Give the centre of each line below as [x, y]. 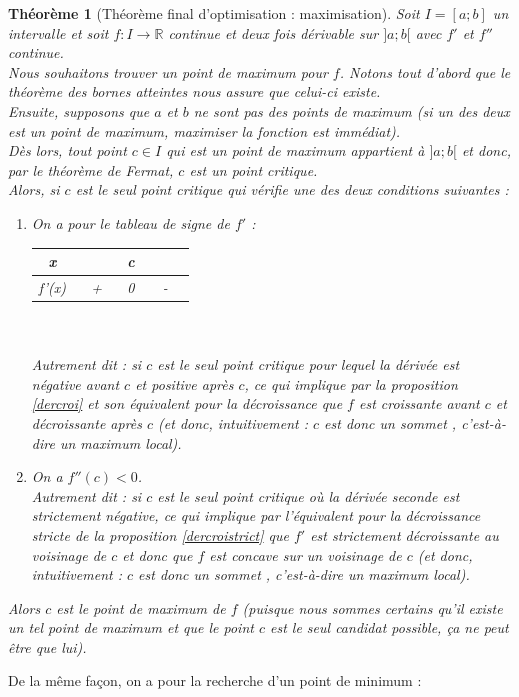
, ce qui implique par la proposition [351, 383]
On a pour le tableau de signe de [130, 222]
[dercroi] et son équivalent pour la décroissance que [187, 403]
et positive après [184, 383]
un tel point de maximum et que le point [131, 627]
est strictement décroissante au [404, 534]
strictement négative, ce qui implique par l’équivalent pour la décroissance [256, 515]
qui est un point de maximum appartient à [295, 150]
